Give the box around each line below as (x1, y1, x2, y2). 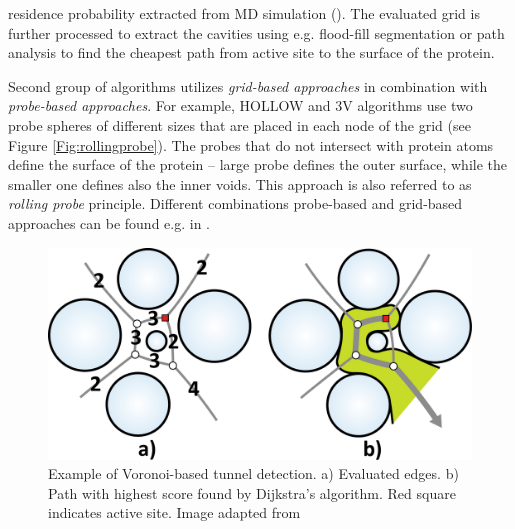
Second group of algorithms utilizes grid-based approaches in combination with (8, 75, 488, 96)
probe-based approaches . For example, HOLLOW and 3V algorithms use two (8, 95, 473, 116)
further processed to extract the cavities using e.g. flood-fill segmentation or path (8, 22, 505, 43)
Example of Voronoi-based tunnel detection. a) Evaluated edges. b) (48, 463, 459, 484)
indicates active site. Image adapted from (48, 502, 301, 523)
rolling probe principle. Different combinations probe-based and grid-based (8, 193, 463, 214)
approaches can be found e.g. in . (8, 212, 210, 233)
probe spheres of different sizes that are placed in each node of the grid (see (8, 114, 471, 135)
